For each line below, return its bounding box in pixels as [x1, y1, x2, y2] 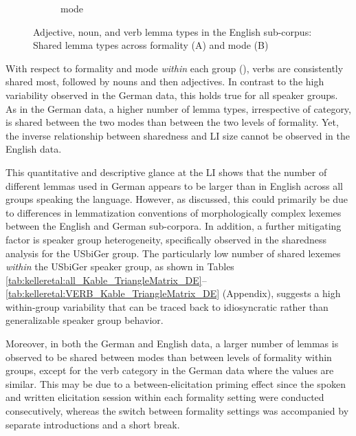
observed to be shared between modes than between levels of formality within [5, 349, 332, 364]
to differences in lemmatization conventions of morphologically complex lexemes [5, 205, 342, 219]
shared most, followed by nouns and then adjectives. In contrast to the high [5, 74, 324, 89]
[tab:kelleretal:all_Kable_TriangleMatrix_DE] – [5, 272, 207, 287]
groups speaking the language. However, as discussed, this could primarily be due [5, 192, 348, 206]
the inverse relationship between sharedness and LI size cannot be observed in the [5, 128, 350, 142]
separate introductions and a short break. [5, 417, 180, 431]
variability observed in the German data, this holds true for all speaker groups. [5, 87, 338, 102]
